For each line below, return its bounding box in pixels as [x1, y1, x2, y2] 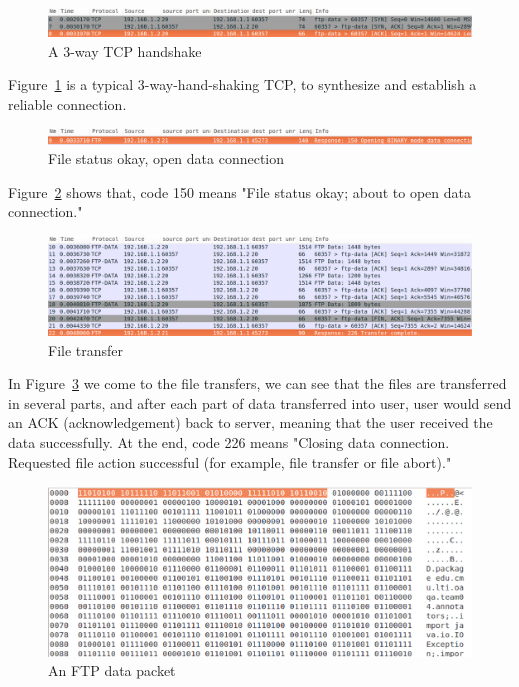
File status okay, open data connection [48, 148, 285, 169]
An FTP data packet [48, 660, 176, 681]
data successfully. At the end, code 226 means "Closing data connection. [8, 432, 450, 453]
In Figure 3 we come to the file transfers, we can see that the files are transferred [8, 373, 507, 394]
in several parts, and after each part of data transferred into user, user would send [8, 392, 512, 413]
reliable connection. [8, 93, 127, 114]
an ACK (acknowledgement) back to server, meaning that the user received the [8, 412, 493, 433]
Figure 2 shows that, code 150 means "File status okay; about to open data [8, 181, 471, 202]
